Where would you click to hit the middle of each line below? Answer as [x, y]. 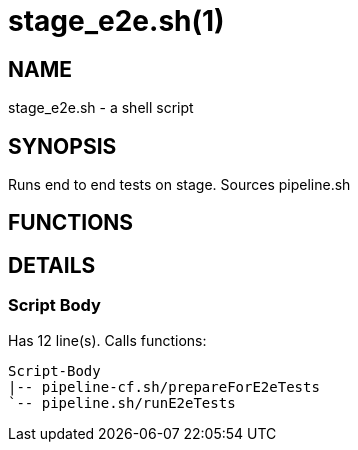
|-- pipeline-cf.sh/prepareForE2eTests [164, 386]
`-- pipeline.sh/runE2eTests [122, 402]
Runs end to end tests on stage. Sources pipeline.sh [179, 185]
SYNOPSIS [62, 146]
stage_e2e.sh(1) [116, 21]
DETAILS [52, 265]
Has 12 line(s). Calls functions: [107, 340]
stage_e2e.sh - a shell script [101, 108]
